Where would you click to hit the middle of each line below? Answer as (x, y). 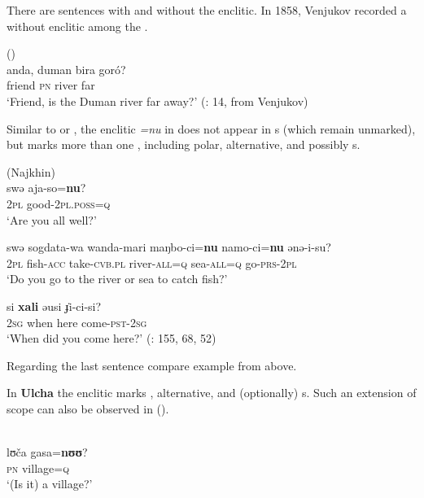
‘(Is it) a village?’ (50, 484)
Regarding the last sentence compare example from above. (152, 365)
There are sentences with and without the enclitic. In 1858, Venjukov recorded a (207, 10)
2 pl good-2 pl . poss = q (59, 203)
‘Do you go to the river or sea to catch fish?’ (117, 279)
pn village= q (38, 467)
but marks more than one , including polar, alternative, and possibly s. (184, 144)
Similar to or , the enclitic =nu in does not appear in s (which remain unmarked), (211, 128)
